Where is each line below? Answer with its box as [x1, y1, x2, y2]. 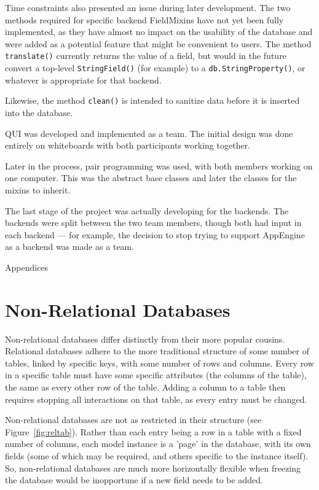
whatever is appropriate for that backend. [5, 73, 162, 86]
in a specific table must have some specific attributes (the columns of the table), [5, 368, 307, 381]
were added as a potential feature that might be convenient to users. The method [5, 37, 312, 50]
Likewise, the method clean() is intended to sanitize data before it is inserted [5, 94, 300, 107]
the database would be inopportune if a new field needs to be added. [5, 473, 263, 486]
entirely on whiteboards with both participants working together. [5, 139, 251, 152]
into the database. [5, 106, 73, 119]
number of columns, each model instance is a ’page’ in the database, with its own [5, 437, 311, 450]
